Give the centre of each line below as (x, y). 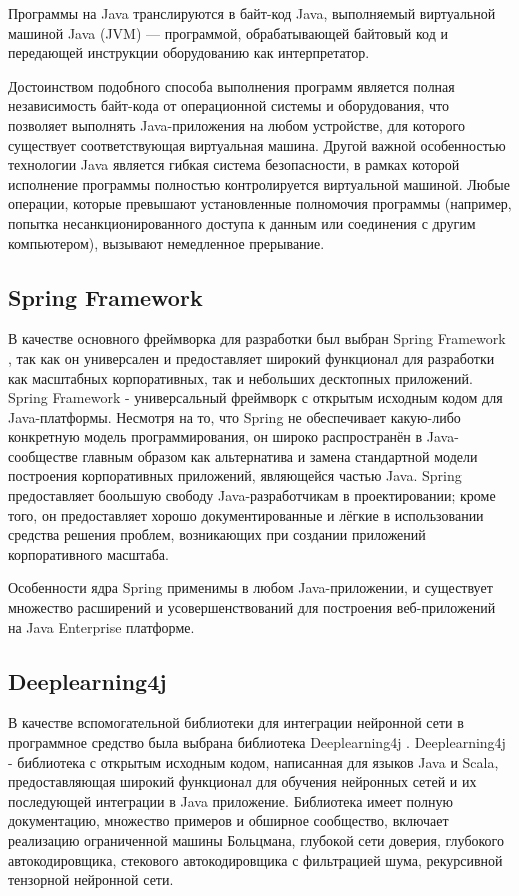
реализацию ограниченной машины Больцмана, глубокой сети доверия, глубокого (256, 840)
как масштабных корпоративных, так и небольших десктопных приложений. (240, 377)
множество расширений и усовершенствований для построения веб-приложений (252, 607)
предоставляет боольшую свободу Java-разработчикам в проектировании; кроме (252, 495)
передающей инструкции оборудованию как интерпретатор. (189, 52)
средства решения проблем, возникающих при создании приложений (217, 534)
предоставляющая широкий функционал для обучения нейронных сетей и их (242, 781)
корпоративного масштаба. (88, 553)
